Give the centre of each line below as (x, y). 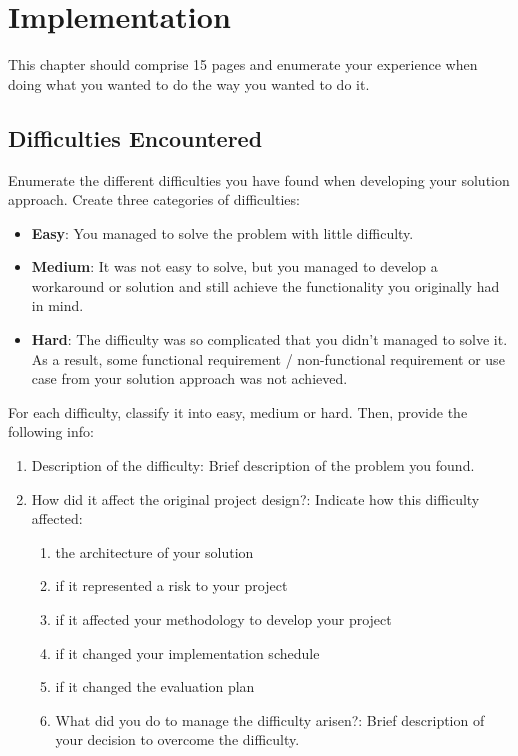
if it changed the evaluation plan (155, 686)
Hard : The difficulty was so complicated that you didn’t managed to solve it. (269, 339)
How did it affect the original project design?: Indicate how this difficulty (255, 498)
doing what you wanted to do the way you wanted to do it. (189, 83)
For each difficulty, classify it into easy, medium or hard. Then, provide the (238, 411)
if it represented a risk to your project (171, 585)
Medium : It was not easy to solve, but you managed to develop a (234, 266)
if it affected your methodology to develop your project (223, 619)
